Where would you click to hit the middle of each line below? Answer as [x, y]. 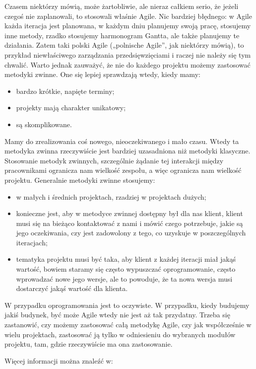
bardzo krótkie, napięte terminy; [65, 91]
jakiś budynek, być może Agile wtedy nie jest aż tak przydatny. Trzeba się [117, 315]
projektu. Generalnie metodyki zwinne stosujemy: [80, 180]
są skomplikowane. [44, 124]
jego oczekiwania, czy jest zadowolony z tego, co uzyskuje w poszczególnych [131, 233]
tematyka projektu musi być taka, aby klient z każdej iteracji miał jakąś [126, 259]
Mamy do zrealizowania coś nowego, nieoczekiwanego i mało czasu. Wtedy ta [122, 141]
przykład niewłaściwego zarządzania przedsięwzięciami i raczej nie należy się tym [128, 54]
